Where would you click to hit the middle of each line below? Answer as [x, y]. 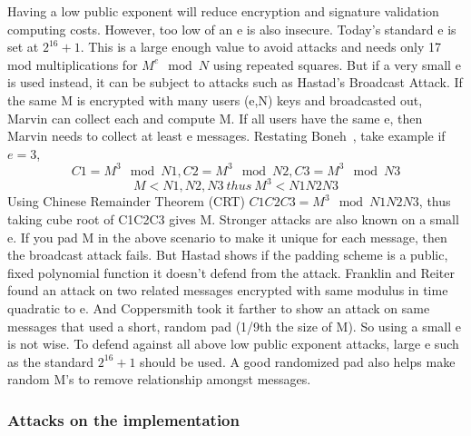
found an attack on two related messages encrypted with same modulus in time [228, 290]
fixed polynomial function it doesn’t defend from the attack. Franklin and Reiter [231, 272]
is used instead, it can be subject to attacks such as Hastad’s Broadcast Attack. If [235, 82]
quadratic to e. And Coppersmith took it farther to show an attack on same [219, 307]
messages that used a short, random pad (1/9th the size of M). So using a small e [234, 326]
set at [23, 47]
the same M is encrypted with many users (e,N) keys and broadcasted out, [215, 99]
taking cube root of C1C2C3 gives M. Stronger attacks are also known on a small [233, 218]
